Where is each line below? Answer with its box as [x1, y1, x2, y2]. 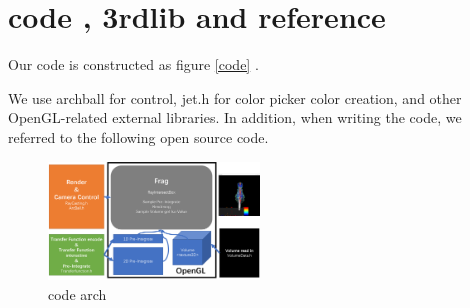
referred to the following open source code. [8, 126, 269, 147]
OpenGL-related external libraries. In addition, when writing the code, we [8, 107, 462, 128]
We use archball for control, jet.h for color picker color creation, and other [8, 87, 462, 108]
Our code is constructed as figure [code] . [8, 54, 259, 75]
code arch [48, 283, 107, 304]
